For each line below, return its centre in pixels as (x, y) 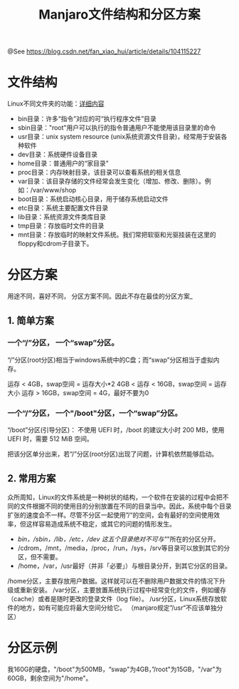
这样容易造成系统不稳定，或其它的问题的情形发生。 (101, 524)
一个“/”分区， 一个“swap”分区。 (63, 343)
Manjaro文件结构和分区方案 (119, 15)
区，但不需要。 (39, 556)
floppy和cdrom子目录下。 (55, 244)
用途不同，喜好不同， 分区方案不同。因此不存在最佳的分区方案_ (100, 296)
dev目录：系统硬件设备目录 (58, 155)
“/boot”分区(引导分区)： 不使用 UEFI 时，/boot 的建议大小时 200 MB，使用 (116, 430)
